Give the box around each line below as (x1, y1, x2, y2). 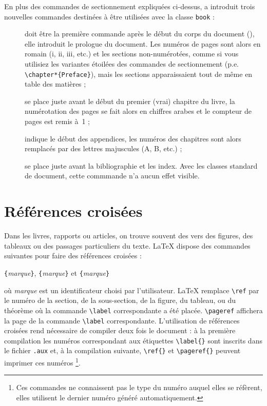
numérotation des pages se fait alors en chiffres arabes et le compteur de (25, 106, 252, 116)
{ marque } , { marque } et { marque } (4, 267, 110, 278)
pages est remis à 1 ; (25, 116, 90, 127)
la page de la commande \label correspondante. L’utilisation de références (4, 315, 240, 326)
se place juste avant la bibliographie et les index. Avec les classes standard (25, 160, 258, 171)
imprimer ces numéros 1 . (4, 356, 81, 368)
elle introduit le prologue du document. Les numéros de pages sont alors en (25, 38, 261, 49)
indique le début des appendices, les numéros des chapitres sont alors (25, 133, 241, 144)
